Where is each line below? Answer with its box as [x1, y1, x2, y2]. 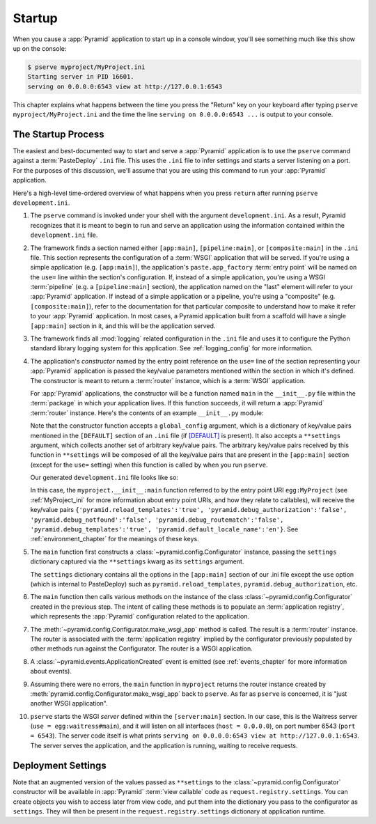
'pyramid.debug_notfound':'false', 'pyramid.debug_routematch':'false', [30, 515, 284, 524]
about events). [30, 667, 72, 676]
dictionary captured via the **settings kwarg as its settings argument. [30, 557, 244, 566]
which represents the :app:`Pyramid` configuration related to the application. [30, 612, 250, 621]
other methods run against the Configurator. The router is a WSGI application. [30, 644, 253, 653]
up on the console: [13, 44, 67, 52]
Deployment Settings [13, 759, 107, 771]
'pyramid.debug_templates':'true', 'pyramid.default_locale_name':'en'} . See [30, 525, 299, 534]
